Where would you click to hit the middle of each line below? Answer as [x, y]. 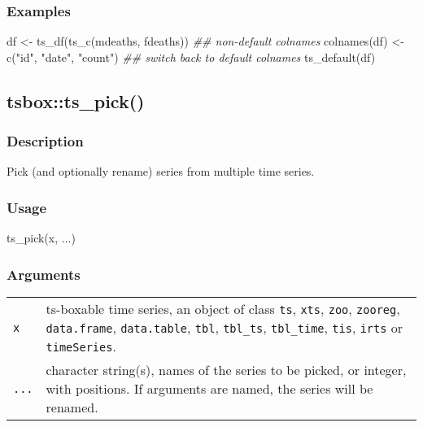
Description [45, 141]
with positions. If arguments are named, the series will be [209, 389]
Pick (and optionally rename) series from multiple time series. [161, 171]
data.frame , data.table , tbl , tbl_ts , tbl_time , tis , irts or [225, 328]
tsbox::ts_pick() [76, 100]
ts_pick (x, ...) [41, 238]
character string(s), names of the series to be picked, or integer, [226, 370]
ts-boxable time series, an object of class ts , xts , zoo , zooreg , [223, 309]
